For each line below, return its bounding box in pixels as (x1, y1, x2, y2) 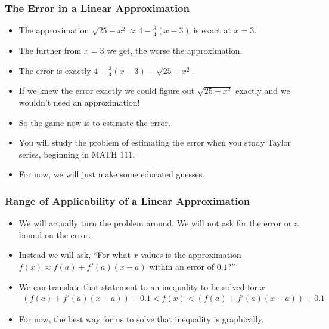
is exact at (193, 24, 231, 36)
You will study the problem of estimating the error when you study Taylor (18, 136, 291, 149)
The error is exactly (18, 64, 91, 76)
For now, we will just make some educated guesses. (18, 168, 205, 180)
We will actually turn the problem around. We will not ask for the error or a (18, 217, 299, 229)
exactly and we (235, 84, 290, 97)
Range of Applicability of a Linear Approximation (5, 193, 250, 208)
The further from (18, 44, 82, 57)
